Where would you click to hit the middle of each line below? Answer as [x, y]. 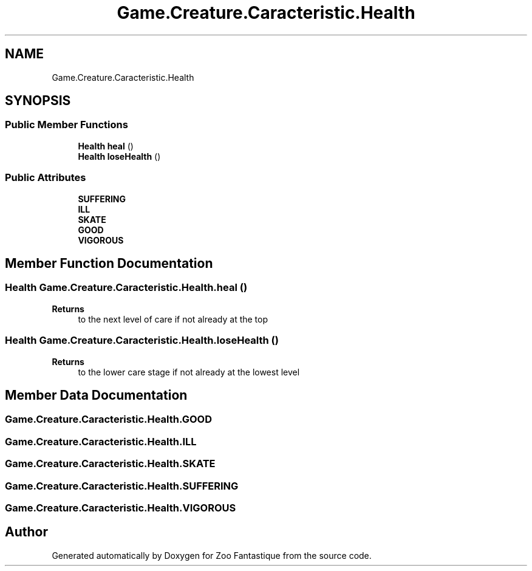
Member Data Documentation [96, 395]
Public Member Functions [66, 125]
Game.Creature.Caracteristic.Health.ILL [101, 441]
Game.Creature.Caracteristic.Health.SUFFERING [122, 486]
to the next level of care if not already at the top [173, 319]
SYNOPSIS [38, 101]
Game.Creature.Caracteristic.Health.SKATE [110, 464]
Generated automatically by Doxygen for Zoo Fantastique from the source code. [212, 555]
